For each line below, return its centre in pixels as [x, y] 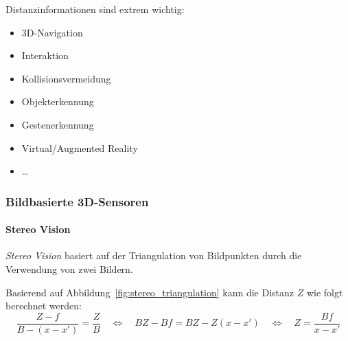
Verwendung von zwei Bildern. [69, 268]
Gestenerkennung [58, 124]
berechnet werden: [44, 306]
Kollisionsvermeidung [66, 78]
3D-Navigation [52, 32]
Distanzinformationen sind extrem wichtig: [95, 9]
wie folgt [325, 292]
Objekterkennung [58, 101]
